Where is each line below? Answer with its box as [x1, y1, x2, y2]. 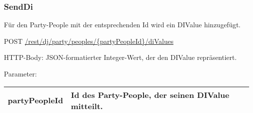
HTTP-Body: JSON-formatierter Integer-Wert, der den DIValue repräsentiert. [4, 52, 237, 62]
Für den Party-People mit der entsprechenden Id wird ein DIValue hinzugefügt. [4, 19, 241, 30]
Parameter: [4, 69, 37, 78]
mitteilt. [71, 100, 103, 112]
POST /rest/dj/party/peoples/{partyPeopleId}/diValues [4, 36, 174, 46]
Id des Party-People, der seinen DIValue [71, 89, 230, 100]
